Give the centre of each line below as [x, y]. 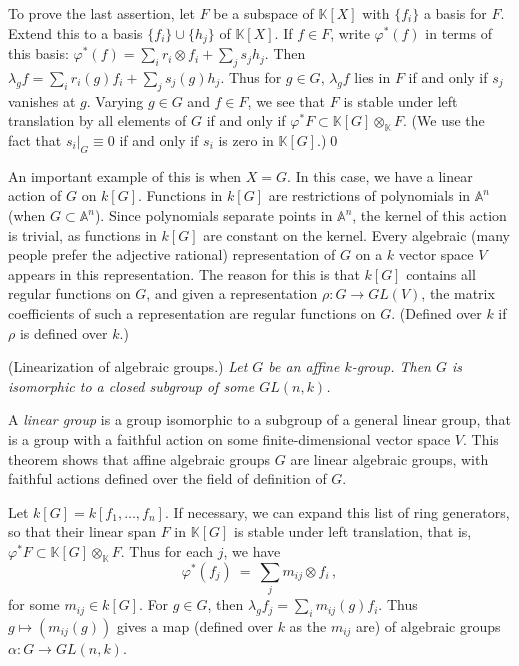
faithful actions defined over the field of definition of [167, 478]
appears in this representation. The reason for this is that [184, 273]
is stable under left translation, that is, [352, 531]
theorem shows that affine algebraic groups [139, 458]
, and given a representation [232, 293]
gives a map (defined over [194, 625]
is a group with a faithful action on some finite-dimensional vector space [229, 438]
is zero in [246, 140]
